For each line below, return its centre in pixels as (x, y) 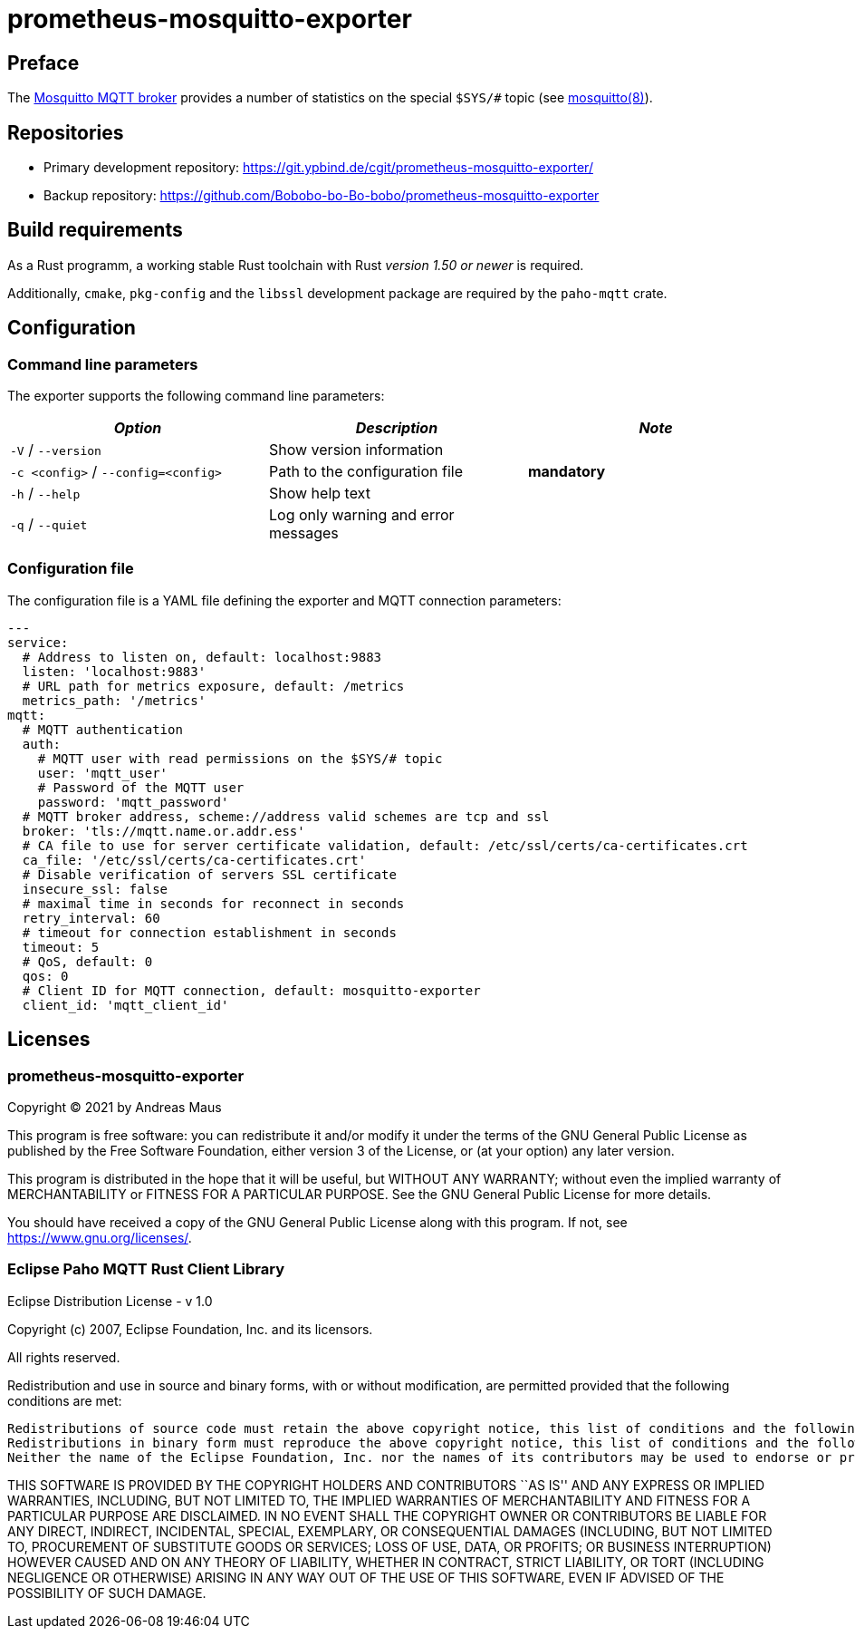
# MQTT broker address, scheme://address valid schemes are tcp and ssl (286, 816)
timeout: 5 (61, 947)
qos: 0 (45, 976)
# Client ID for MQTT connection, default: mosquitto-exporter (251, 990)
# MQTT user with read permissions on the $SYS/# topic (240, 758)
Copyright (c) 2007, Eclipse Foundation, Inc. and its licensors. (190, 1329)
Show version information (356, 450)
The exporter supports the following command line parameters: (196, 396)
